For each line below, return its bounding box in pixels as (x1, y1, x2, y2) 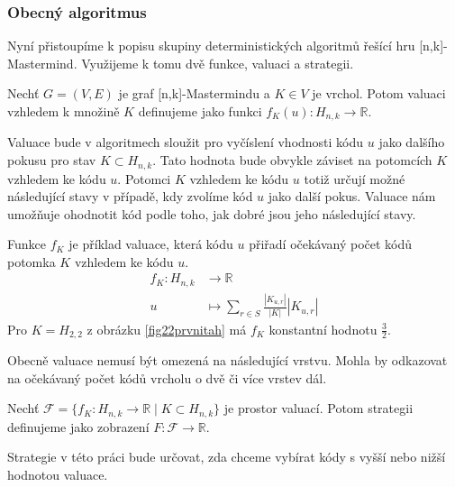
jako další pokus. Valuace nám (268, 187, 436, 206)
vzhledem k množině (7, 102, 120, 120)
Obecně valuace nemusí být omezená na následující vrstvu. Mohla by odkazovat (7, 351, 448, 370)
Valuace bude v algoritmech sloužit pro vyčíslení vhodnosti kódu (7, 133, 364, 152)
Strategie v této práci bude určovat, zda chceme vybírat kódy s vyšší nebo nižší (7, 447, 446, 466)
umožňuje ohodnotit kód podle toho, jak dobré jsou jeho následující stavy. (7, 204, 416, 223)
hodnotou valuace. (7, 464, 108, 483)
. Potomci (117, 169, 171, 188)
